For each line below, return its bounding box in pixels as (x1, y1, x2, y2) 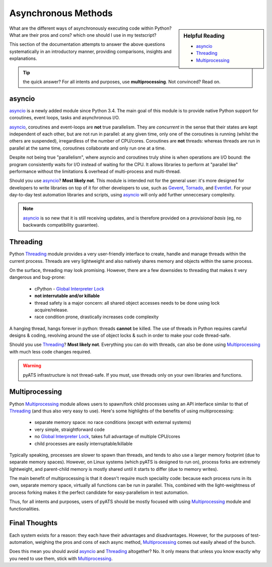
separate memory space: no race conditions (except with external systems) (34, 419, 191, 426)
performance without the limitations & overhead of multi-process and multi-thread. (9, 168, 181, 174)
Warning (23, 363, 41, 369)
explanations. (9, 55, 37, 61)
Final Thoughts (9, 519, 58, 527)
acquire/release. (34, 307, 69, 313)
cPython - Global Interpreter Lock (34, 286, 104, 292)
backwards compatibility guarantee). (23, 222, 99, 228)
